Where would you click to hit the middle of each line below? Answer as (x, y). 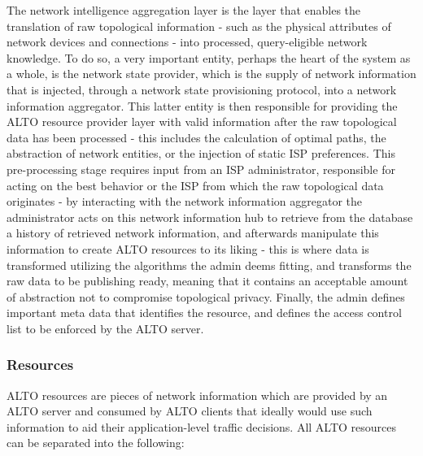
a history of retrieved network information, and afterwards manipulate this (193, 233)
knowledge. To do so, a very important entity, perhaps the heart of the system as (209, 57)
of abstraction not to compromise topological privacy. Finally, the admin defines (206, 296)
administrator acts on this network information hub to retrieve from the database (210, 217)
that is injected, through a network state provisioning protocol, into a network (202, 89)
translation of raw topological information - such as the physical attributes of (199, 26)
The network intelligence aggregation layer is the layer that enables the (184, 10)
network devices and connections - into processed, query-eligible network (187, 42)
